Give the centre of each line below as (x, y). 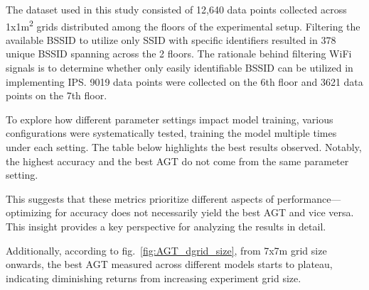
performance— (309, 198)
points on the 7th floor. (57, 95)
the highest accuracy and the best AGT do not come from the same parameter (177, 161)
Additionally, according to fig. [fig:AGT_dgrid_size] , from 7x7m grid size (166, 250)
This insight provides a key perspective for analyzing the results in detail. (166, 226)
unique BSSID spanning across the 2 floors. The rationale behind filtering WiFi (179, 54)
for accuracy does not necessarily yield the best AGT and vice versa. (204, 212)
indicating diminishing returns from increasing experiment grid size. (154, 278)
